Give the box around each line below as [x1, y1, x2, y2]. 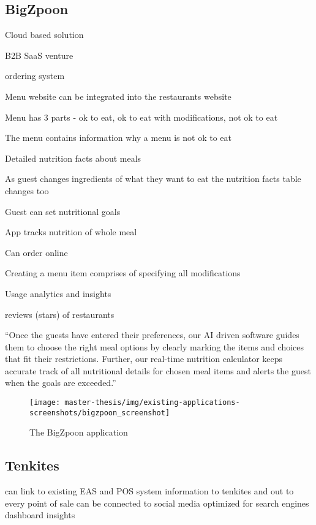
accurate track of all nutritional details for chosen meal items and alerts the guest [5, 364, 311, 377]
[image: [29, 398, 61, 407]
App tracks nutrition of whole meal [5, 225, 137, 238]
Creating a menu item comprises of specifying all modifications [5, 266, 241, 279]
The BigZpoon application [29, 426, 128, 439]
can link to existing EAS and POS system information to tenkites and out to [5, 485, 294, 497]
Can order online [5, 246, 68, 259]
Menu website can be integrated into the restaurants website [5, 89, 231, 102]
